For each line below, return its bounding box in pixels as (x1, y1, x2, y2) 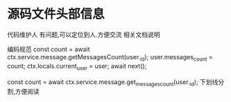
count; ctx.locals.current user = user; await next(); (7, 61, 147, 72)
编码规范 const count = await (7, 45, 90, 53)
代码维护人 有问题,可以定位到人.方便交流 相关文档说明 (7, 30, 160, 39)
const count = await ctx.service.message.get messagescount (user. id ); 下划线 (7, 77, 219, 88)
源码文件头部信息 (7, 6, 105, 22)
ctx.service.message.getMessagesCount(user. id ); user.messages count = (7, 52, 213, 63)
